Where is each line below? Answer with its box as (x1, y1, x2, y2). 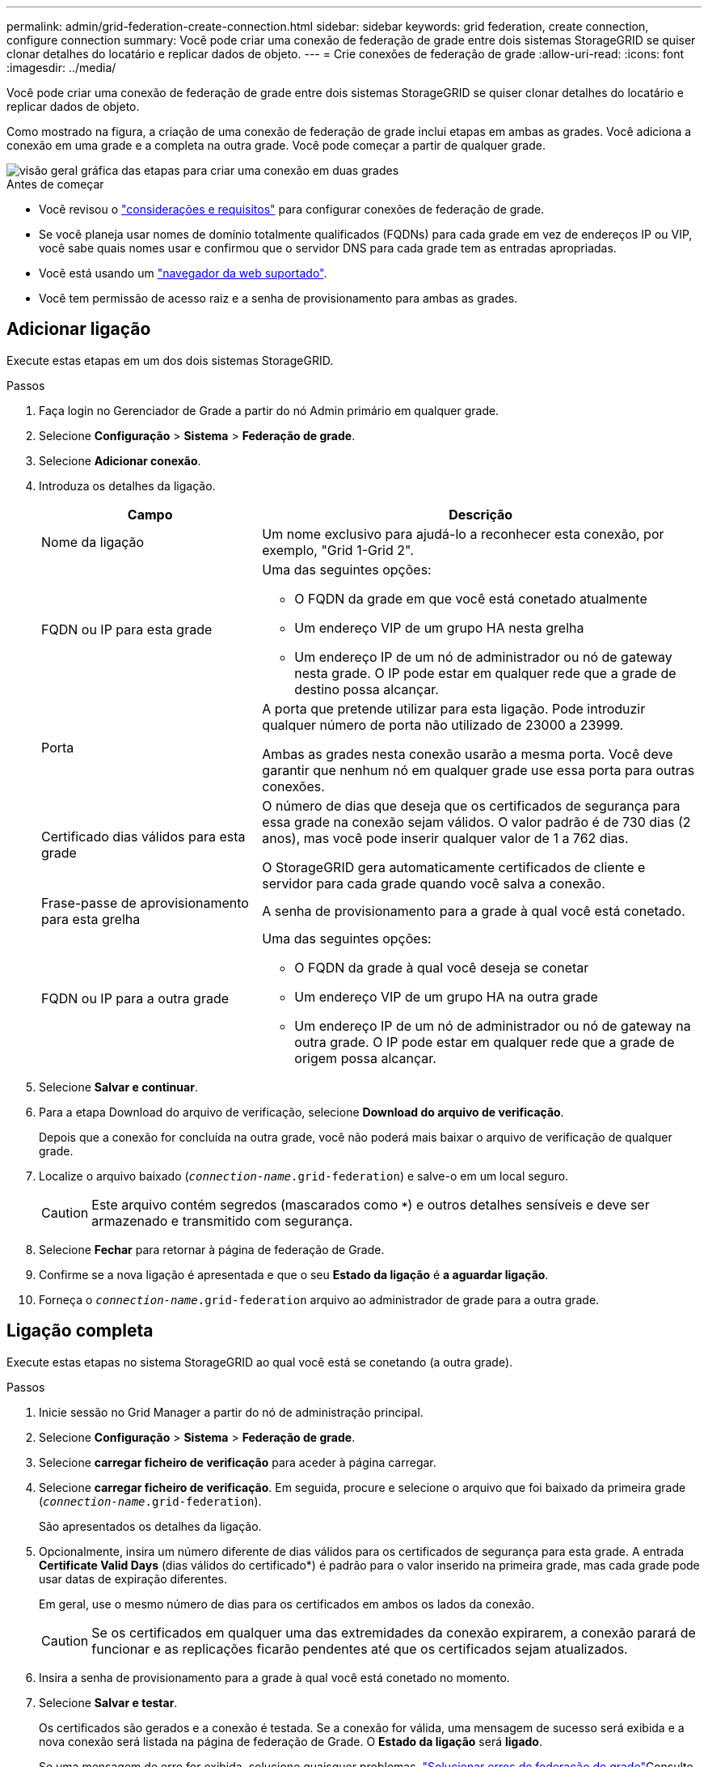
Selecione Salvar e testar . (39, 1695, 178, 1710)
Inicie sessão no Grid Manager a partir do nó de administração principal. (39, 1405, 424, 1419)
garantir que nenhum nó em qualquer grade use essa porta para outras (262, 761, 695, 778)
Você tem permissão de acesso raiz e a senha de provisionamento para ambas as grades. (39, 291, 518, 305)
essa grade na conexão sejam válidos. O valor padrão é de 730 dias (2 (262, 813, 691, 830)
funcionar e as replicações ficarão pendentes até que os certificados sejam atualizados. (91, 1640, 628, 1657)
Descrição (449, 506, 513, 523)
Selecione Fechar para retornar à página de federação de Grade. (39, 1242, 385, 1256)
